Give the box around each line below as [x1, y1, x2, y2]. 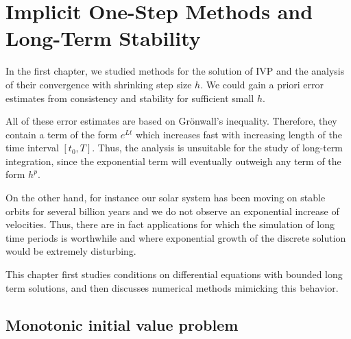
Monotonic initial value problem [5, 314, 239, 335]
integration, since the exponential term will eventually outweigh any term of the [5, 153, 341, 168]
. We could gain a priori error [200, 77, 324, 91]
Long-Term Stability [5, 24, 201, 52]
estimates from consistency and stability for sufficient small [5, 90, 254, 105]
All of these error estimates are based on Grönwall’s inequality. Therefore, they [5, 114, 337, 128]
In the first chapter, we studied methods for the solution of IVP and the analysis [5, 64, 345, 78]
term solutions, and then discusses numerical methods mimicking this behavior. [5, 280, 339, 294]
